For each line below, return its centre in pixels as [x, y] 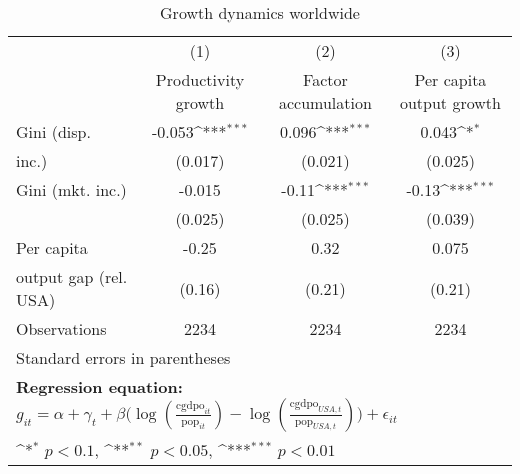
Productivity [200, 79]
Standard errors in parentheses [123, 357]
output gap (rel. [72, 276]
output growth [450, 102]
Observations [61, 328]
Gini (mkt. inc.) [71, 189]
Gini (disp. [53, 131]
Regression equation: [99, 386]
